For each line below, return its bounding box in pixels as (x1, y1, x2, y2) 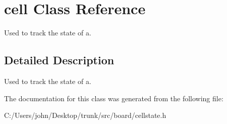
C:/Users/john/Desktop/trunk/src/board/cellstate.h (4, 110, 166, 120)
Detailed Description (4, 52, 115, 68)
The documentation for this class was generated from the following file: (4, 93, 223, 103)
